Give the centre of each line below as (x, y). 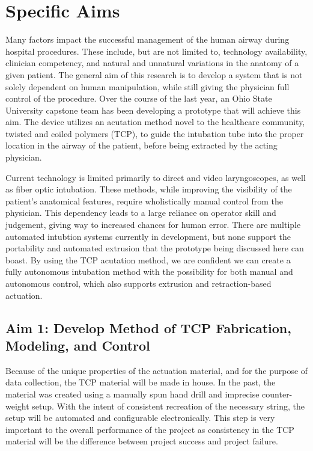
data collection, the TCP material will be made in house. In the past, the (141, 382)
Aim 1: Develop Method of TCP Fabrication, (148, 327)
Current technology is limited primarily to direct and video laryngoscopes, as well (156, 177)
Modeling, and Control (78, 345)
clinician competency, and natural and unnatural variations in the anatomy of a (152, 63)
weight (17, 406)
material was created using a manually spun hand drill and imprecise (132, 394)
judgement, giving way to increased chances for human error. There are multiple (153, 225)
